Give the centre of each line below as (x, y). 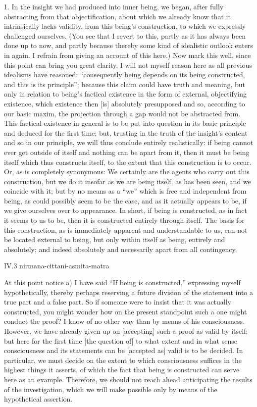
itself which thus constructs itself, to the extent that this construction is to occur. (128, 162)
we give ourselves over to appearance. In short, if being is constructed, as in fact (126, 210)
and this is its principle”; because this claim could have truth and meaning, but (125, 84)
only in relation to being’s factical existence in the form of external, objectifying (125, 94)
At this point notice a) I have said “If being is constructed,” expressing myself (122, 282)
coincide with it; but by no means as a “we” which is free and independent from (125, 191)
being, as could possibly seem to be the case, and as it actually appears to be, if (125, 200)
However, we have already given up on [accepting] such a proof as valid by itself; (126, 331)
